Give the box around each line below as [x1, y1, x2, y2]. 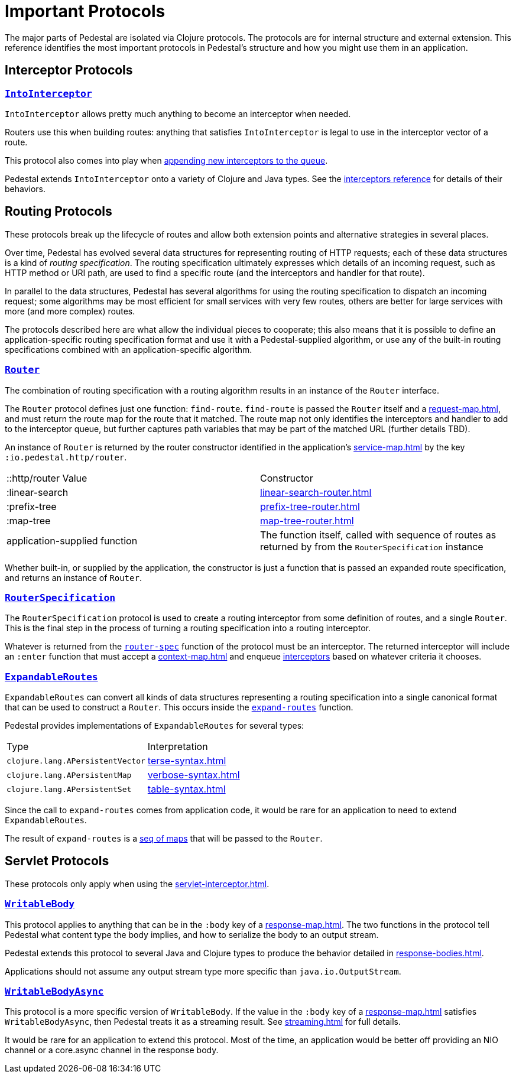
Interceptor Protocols [5, 63, 133, 78]
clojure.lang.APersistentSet [7, 784, 132, 794]
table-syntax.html [147, 783, 226, 795]
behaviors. [5, 183, 46, 194]
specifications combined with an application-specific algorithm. [5, 344, 252, 355]
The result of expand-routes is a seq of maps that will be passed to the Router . [5, 833, 323, 844]
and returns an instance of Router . [5, 572, 142, 583]
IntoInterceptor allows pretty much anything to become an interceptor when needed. [5, 108, 351, 119]
